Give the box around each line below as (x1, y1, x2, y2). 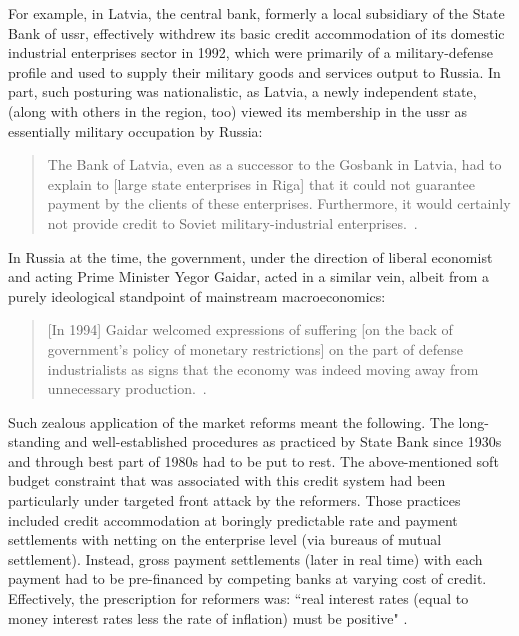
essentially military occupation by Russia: (8, 120, 263, 141)
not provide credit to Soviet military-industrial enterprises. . (47, 212, 418, 233)
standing (8, 431, 61, 452)
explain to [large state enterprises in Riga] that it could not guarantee (47, 173, 475, 194)
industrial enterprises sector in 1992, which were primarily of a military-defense (8, 42, 493, 63)
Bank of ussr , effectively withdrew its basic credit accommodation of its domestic (8, 22, 505, 43)
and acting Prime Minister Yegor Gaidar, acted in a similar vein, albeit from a (8, 266, 489, 287)
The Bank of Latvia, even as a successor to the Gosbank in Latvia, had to (47, 154, 502, 175)
